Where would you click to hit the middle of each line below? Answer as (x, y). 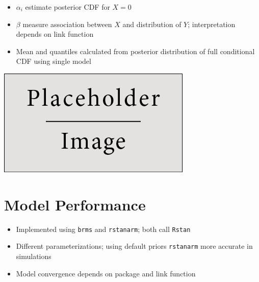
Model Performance (75, 204)
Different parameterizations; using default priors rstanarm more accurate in (134, 246)
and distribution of (152, 24)
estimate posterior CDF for (68, 7)
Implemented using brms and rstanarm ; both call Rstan (103, 229)
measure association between (67, 24)
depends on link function (55, 34)
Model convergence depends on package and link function (106, 273)
